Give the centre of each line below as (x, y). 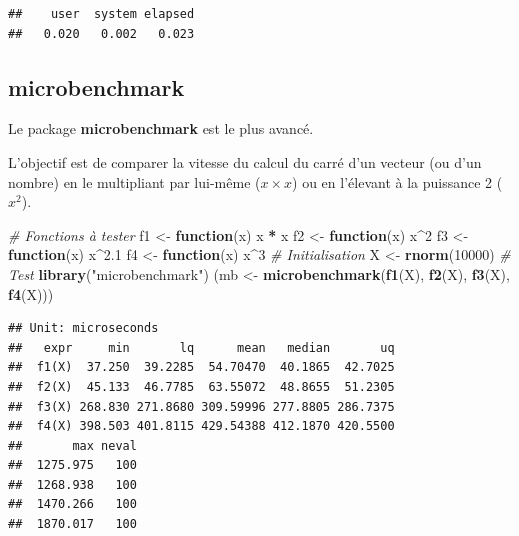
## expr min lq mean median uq (201, 347)
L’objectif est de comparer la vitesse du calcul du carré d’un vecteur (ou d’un (245, 161)
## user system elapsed (101, 14)
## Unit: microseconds (83, 328)
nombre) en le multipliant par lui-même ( (134, 181)
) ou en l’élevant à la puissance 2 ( (397, 181)
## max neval (72, 445)
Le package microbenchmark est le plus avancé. (161, 128)
